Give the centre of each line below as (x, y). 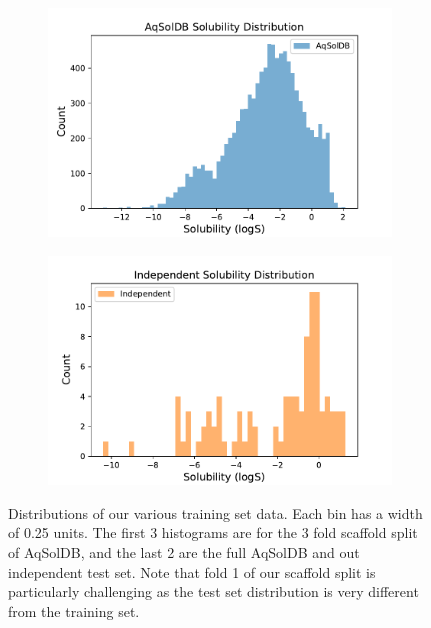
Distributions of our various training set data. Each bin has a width (215, 512)
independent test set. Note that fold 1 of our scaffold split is (192, 571)
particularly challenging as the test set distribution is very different (213, 591)
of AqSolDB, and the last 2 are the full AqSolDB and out (184, 552)
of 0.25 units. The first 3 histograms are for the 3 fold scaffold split (213, 532)
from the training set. (74, 610)
